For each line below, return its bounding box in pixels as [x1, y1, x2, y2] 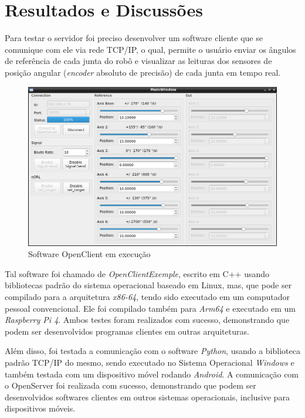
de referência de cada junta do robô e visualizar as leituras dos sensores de [5, 55, 272, 67]
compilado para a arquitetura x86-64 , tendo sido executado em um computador [5, 291, 290, 303]
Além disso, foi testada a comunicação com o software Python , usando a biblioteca [5, 345, 300, 357]
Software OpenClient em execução [28, 248, 151, 260]
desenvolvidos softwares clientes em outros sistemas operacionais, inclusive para [5, 390, 290, 403]
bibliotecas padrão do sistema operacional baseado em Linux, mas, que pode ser [5, 279, 292, 291]
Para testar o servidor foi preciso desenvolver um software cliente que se [5, 32, 263, 44]
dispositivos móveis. [5, 402, 76, 414]
